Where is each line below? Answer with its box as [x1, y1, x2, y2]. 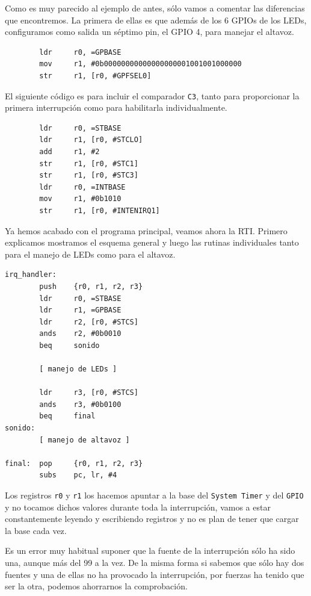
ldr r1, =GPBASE [39, 306, 122, 315]
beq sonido [39, 341, 100, 350]
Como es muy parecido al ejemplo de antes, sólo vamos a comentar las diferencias [5, 2, 305, 14]
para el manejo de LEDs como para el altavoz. [5, 247, 176, 260]
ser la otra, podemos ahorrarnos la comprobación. [5, 580, 188, 592]
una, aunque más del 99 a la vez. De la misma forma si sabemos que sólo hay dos [5, 556, 304, 569]
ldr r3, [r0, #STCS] [39, 388, 138, 397]
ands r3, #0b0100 [39, 400, 122, 409]
